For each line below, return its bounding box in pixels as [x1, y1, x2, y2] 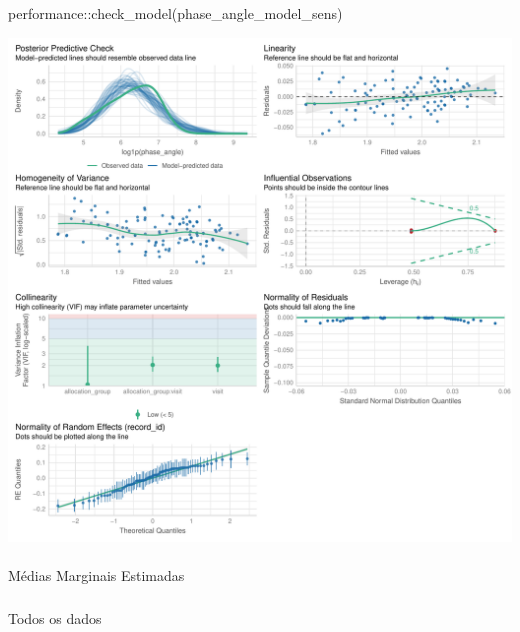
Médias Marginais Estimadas [8, 564, 185, 585]
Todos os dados [8, 607, 102, 628]
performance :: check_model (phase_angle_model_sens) [8, 3, 343, 23]
